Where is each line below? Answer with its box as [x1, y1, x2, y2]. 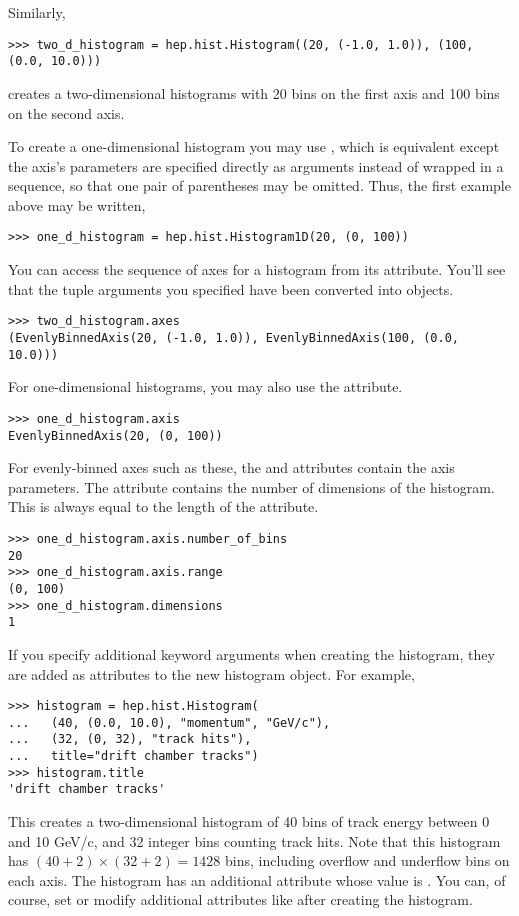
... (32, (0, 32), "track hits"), [8, 732, 252, 747]
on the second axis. [8, 102, 125, 123]
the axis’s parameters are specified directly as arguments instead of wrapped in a [8, 155, 504, 176]
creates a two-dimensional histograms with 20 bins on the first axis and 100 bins [8, 82, 500, 103]
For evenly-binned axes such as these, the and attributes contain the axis [8, 457, 455, 478]
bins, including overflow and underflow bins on [225, 850, 510, 871]
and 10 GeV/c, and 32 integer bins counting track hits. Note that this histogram [8, 830, 501, 851]
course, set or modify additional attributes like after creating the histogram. [8, 889, 473, 910]
